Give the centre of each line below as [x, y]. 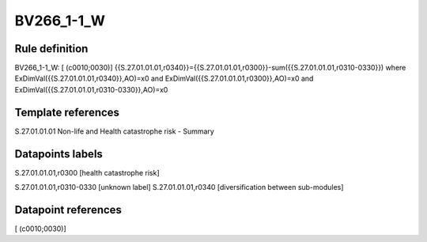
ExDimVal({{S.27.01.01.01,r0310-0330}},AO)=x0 [91, 89]
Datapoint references [68, 210]
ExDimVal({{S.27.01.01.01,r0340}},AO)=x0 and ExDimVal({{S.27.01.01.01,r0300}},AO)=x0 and [164, 78]
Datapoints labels [59, 154]
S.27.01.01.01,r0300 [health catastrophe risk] [87, 172]
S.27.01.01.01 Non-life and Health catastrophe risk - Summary [115, 131]
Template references [67, 112]
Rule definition [51, 49]
